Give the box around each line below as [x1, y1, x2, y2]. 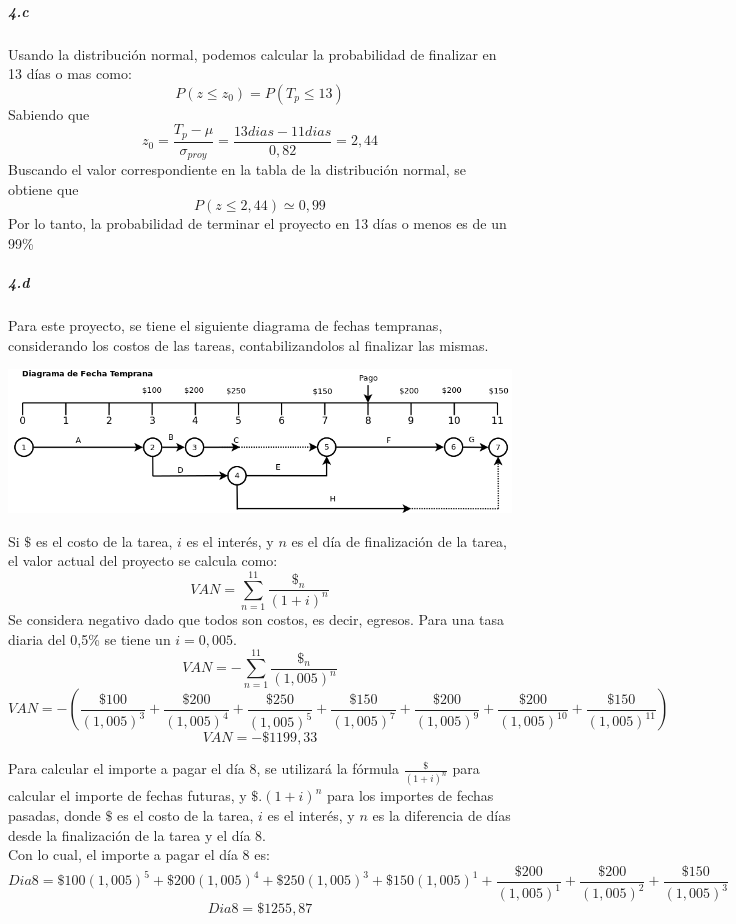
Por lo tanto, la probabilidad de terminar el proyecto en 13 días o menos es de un [8, 213, 507, 234]
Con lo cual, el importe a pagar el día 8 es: [8, 844, 270, 865]
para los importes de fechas [327, 785, 494, 806]
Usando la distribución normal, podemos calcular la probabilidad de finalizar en [8, 43, 497, 64]
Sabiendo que [8, 103, 90, 124]
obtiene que [8, 178, 79, 199]
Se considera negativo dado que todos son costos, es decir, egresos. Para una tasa [8, 609, 505, 630]
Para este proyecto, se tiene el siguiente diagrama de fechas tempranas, [8, 315, 443, 336]
